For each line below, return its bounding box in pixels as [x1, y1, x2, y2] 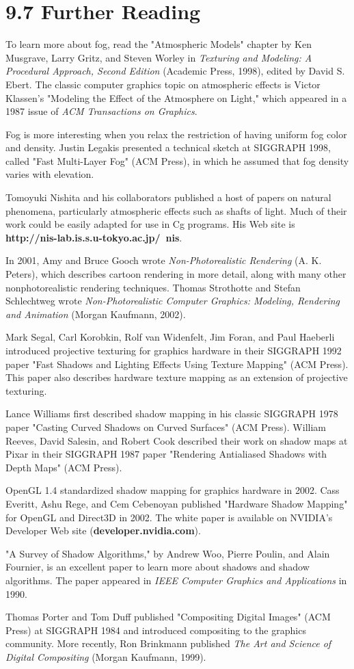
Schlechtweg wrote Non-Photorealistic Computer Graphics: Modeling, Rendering [5, 293, 340, 308]
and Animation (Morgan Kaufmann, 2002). [5, 306, 186, 321]
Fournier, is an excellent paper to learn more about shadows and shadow [5, 560, 310, 574]
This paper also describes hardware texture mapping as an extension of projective [5, 370, 348, 384]
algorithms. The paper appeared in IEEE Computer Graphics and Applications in [5, 573, 347, 587]
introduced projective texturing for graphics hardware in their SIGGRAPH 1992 [5, 343, 342, 357]
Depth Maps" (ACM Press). [5, 460, 122, 474]
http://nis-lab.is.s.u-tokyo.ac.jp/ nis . [5, 230, 182, 244]
